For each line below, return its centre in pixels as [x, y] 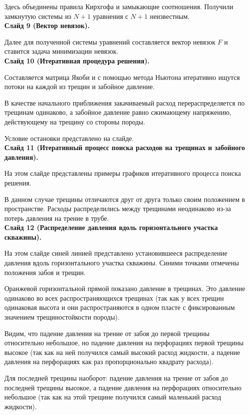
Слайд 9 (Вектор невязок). [47, 25]
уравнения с [110, 16]
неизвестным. [170, 16]
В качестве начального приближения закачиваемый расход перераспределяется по [124, 102]
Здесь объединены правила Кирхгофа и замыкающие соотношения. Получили [119, 6]
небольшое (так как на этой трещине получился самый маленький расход [113, 397]
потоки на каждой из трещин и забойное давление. [80, 86]
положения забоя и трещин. [45, 272]
